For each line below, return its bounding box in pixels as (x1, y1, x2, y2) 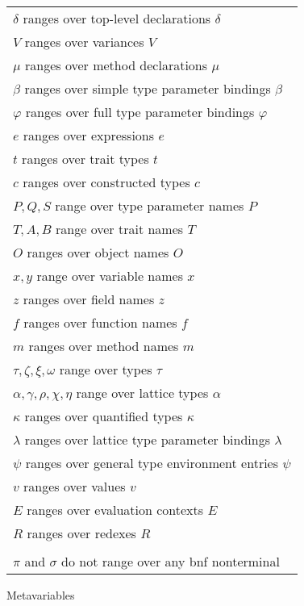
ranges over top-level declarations (23, 9, 211, 27)
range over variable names (36, 266, 183, 285)
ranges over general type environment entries (25, 453, 279, 472)
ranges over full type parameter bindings (25, 102, 255, 121)
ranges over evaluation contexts (27, 500, 204, 519)
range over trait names (56, 219, 184, 238)
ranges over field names (23, 290, 155, 308)
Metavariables (6, 587, 75, 603)
